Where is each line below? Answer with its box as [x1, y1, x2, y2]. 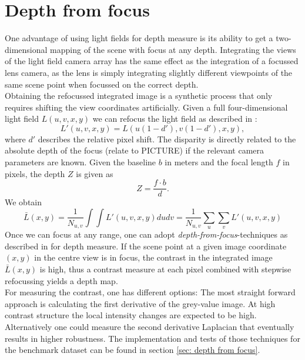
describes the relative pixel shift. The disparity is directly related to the [38, 132, 296, 145]
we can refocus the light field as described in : [92, 112, 257, 125]
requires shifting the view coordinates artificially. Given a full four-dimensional [5, 101, 288, 113]
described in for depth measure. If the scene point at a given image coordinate [5, 239, 287, 252]
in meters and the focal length [165, 156, 273, 168]
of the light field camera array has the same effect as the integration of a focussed [5, 55, 299, 67]
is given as [76, 167, 113, 179]
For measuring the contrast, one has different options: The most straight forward [5, 286, 296, 298]
